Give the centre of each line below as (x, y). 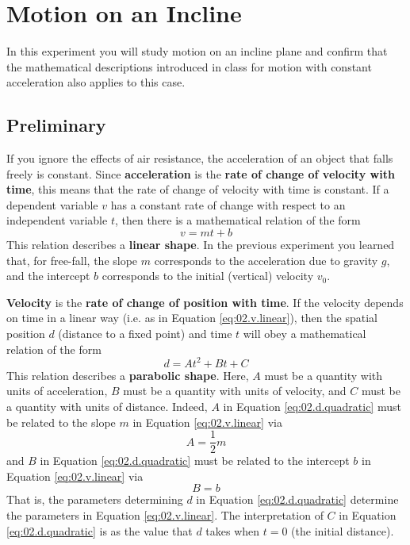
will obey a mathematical (305, 334)
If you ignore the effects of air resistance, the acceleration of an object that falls (200, 158)
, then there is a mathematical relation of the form (238, 220)
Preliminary (56, 125)
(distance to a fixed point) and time (145, 334)
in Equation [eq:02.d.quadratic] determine (297, 499)
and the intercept (48, 276)
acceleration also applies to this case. (96, 82)
